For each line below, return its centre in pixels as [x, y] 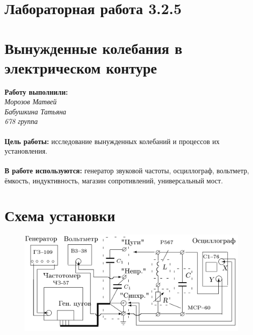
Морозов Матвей [31, 102]
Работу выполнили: [36, 91]
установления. [26, 151]
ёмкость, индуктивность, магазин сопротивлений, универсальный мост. [114, 181]
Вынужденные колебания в [94, 48]
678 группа [21, 121]
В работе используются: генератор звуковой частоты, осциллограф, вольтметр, [127, 171]
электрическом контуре [81, 67]
